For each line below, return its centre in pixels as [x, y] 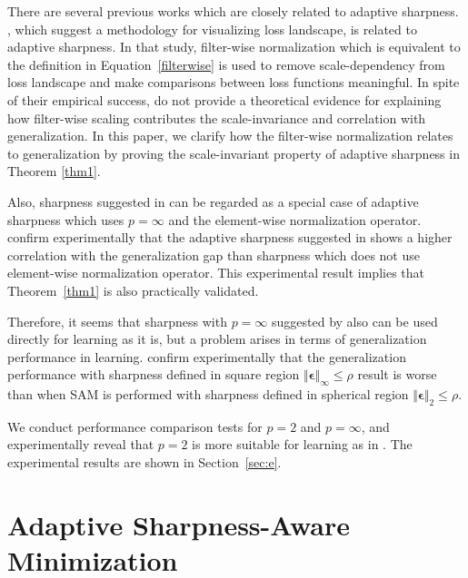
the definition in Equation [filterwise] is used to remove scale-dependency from [226, 64]
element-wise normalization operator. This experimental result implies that [216, 273]
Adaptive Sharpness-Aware [179, 524]
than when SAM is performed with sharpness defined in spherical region [208, 394]
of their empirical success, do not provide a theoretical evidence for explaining [224, 99]
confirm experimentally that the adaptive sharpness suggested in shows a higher [230, 237]
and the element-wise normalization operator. [295, 219]
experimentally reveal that [81, 444]
